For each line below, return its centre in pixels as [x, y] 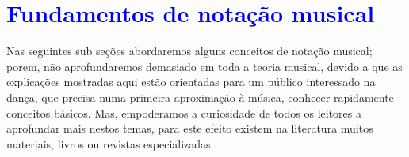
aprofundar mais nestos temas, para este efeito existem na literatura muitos [190, 128]
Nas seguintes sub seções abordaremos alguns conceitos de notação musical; [189, 51]
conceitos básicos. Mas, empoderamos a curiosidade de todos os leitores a [184, 112]
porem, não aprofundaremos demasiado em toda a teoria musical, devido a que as [204, 66]
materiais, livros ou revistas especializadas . [112, 143]
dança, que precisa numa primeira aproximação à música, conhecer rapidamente [200, 97]
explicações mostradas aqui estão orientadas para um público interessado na [191, 82]
